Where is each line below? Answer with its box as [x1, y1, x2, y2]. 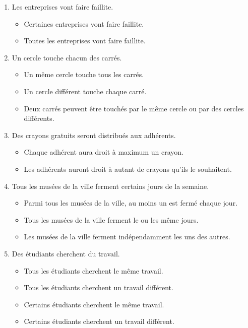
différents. [24, 113, 54, 123]
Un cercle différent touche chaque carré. [24, 86, 147, 96]
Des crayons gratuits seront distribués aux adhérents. [12, 129, 176, 140]
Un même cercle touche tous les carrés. [24, 69, 144, 80]
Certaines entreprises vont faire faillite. [24, 18, 144, 29]
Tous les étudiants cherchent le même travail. [24, 265, 163, 276]
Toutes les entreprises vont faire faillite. [24, 35, 146, 46]
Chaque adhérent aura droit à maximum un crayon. [24, 147, 183, 157]
